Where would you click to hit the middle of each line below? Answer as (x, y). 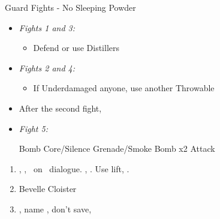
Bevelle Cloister (48, 189)
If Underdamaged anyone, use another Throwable (124, 88)
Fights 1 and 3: (47, 27)
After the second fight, (60, 108)
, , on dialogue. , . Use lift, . (74, 168)
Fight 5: (33, 128)
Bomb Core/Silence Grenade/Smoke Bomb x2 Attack (117, 148)
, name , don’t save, (55, 208)
